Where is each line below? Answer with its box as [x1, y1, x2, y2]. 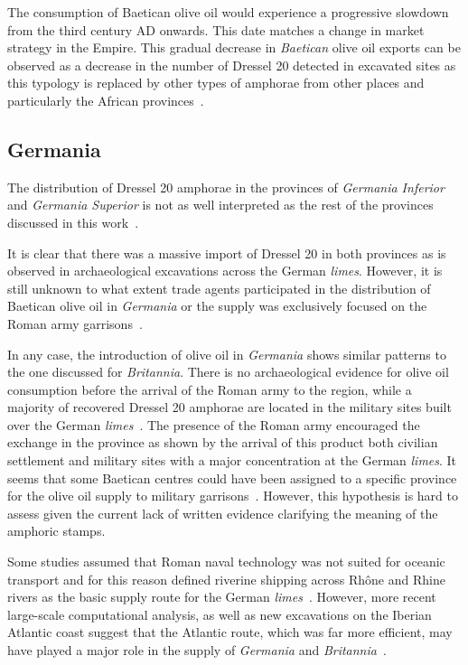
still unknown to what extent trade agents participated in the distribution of [7, 278, 431, 297]
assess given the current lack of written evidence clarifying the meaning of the [7, 503, 438, 522]
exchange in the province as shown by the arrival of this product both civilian [7, 433, 438, 452]
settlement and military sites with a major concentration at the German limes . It [7, 451, 457, 470]
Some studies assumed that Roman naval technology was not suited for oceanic [7, 552, 445, 571]
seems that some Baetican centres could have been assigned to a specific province [7, 468, 457, 487]
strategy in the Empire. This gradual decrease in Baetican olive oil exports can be [7, 38, 461, 57]
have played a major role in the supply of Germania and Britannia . [7, 641, 387, 660]
